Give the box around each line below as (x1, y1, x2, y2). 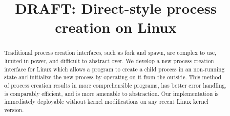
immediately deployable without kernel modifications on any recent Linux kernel (4, 97, 209, 106)
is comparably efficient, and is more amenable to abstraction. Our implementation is (4, 89, 219, 97)
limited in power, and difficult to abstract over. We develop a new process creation (4, 57, 214, 65)
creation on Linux (55, 17, 177, 37)
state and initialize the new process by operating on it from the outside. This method (4, 73, 222, 81)
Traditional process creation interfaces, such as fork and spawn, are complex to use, (4, 48, 217, 57)
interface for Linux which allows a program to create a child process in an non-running (4, 65, 225, 73)
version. (4, 105, 24, 114)
